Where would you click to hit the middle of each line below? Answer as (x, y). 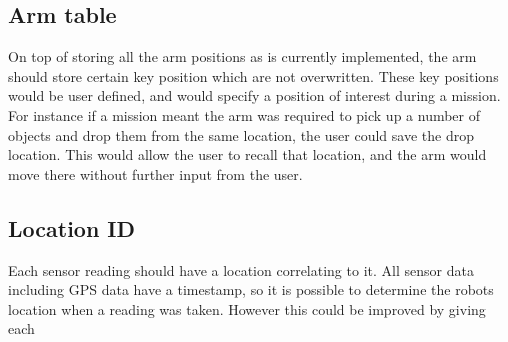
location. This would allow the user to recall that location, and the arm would (247, 154)
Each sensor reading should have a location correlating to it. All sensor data (241, 269)
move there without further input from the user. (155, 173)
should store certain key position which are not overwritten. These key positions (253, 75)
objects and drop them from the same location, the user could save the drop (241, 134)
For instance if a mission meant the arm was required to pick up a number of (244, 114)
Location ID (72, 227)
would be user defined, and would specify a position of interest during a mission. (254, 95)
